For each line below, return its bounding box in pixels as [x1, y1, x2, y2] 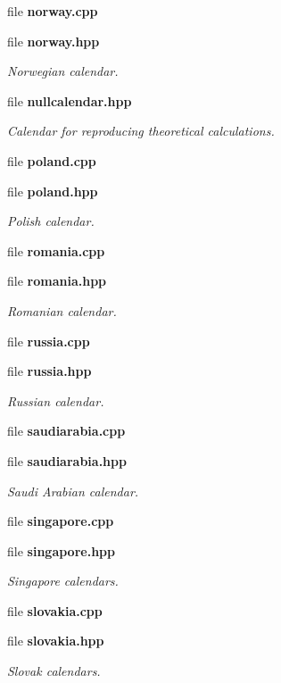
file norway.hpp [7, 31, 100, 50]
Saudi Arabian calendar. [7, 481, 139, 500]
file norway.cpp [7, 2, 98, 20]
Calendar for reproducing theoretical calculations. [7, 121, 275, 140]
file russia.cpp [7, 331, 90, 350]
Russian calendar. [7, 391, 104, 410]
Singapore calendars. [7, 571, 119, 590]
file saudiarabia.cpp [7, 421, 126, 440]
